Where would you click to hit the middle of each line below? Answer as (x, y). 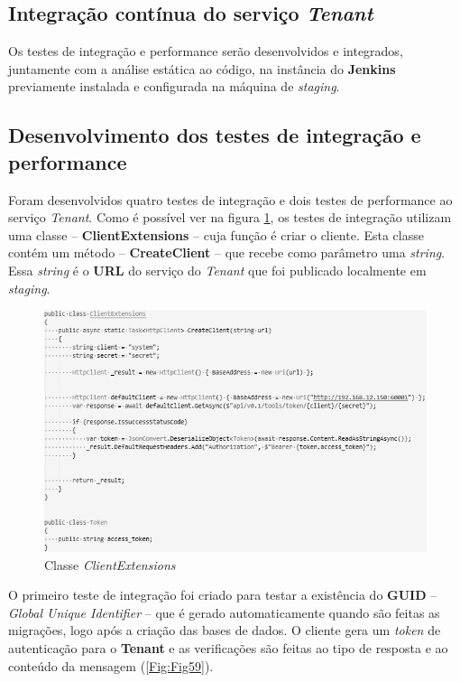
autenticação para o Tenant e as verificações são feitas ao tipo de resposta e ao (228, 648)
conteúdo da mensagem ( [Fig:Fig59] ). (111, 665)
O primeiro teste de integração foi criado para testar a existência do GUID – (223, 595)
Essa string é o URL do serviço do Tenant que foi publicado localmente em (217, 270)
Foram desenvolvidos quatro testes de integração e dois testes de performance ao (230, 199)
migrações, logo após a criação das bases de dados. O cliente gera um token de (225, 630)
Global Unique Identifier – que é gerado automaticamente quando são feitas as (224, 612)
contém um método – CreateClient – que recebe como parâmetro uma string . (227, 252)
